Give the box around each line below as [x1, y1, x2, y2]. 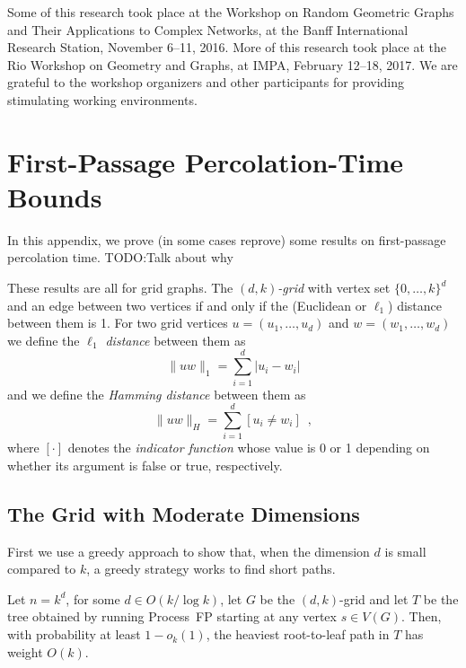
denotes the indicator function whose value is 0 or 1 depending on [67, 438, 430, 457]
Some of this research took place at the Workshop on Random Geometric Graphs [7, 3, 454, 21]
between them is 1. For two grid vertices [7, 313, 228, 332]
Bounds [7, 178, 102, 215]
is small [384, 541, 426, 560]
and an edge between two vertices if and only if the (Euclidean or [7, 295, 367, 314]
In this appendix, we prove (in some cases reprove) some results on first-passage [7, 230, 446, 249]
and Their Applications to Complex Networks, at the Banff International [7, 20, 409, 39]
